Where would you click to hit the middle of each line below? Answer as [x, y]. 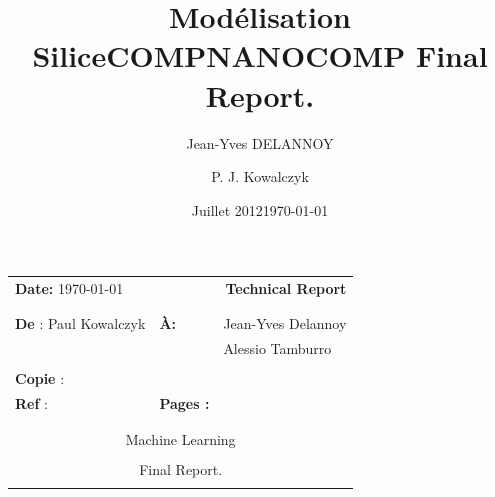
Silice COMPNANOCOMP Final [260, 55]
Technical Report [286, 288]
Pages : [184, 403]
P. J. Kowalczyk [260, 176]
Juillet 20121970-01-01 [260, 209]
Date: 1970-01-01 [69, 288]
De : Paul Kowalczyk [80, 323]
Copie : [40, 378]
